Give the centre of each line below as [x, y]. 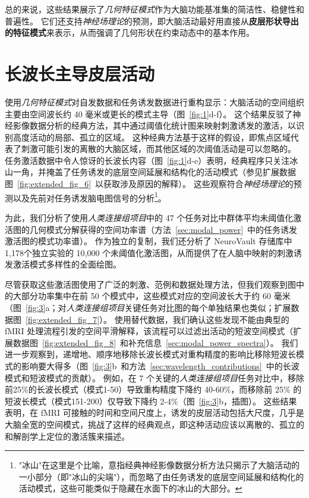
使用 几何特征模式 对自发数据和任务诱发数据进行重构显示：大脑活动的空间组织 [154, 102]
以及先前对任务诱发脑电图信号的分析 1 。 [89, 197]
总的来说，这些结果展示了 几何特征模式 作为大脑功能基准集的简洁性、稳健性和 [154, 9]
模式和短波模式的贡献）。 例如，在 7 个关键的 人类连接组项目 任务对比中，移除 [154, 377]
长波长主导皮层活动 [80, 73]
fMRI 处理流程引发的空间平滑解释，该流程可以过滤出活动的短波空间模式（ [149, 331]
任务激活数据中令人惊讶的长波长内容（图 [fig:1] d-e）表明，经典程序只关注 [147, 160]
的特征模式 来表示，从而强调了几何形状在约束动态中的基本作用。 [130, 32]
